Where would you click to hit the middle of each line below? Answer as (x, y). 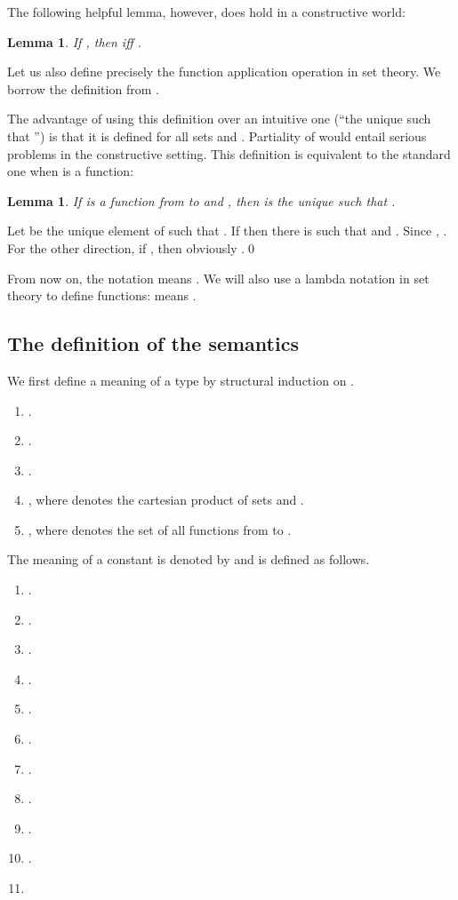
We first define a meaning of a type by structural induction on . (181, 380)
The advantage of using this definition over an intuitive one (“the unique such (219, 119)
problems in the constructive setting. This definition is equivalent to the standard (229, 153)
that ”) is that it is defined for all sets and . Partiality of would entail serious (217, 135)
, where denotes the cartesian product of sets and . (166, 500)
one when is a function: (71, 171)
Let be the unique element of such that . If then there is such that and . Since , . (227, 231)
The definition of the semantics (153, 343)
